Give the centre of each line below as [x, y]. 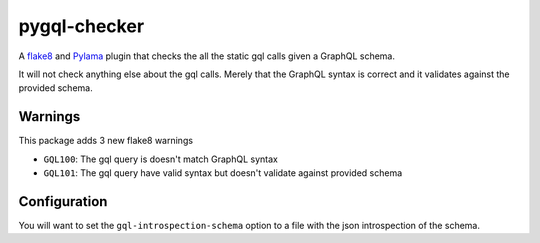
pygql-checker [81, 26]
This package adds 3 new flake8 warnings [106, 141]
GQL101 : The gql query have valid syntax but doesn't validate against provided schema [223, 173]
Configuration [63, 201]
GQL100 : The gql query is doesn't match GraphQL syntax [161, 159]
